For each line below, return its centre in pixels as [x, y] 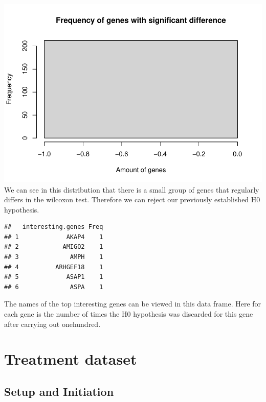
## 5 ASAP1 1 [54, 277]
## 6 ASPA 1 [54, 287]
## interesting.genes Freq [54, 227]
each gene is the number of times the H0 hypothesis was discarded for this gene [129, 314]
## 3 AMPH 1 [54, 257]
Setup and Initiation [59, 391]
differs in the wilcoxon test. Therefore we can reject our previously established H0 [132, 199]
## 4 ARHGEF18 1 [54, 267]
